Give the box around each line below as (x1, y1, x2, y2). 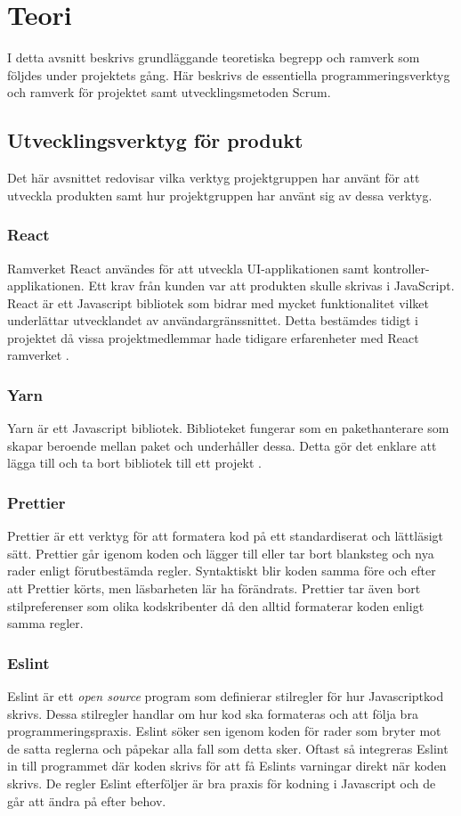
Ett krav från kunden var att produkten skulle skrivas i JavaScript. (88, 276, 455, 295)
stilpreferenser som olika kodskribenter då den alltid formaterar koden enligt (7, 596, 425, 615)
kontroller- (373, 258, 430, 277)
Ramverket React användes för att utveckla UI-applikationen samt (7, 258, 369, 277)
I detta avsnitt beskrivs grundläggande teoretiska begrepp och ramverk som (7, 48, 420, 67)
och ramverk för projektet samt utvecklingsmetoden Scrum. (7, 83, 331, 102)
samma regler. (7, 614, 84, 632)
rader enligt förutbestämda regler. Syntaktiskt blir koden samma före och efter (7, 561, 436, 580)
